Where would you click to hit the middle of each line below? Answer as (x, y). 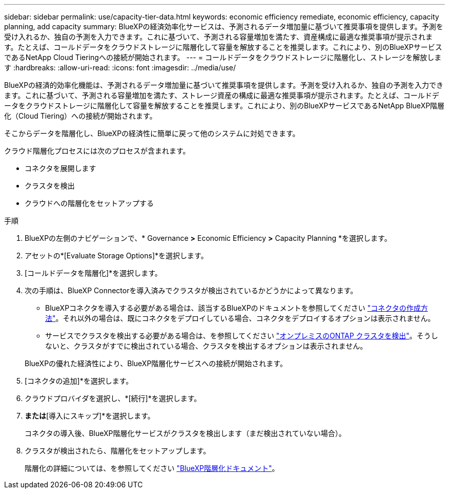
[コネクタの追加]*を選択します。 (79, 381)
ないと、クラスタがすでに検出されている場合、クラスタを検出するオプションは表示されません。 (206, 346)
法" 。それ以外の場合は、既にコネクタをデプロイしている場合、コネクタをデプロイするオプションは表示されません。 (240, 318)
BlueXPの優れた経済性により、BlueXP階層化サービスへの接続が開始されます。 (156, 363)
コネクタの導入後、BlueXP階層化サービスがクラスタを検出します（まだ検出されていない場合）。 (185, 433)
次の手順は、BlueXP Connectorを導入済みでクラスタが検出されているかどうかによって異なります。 (191, 290)
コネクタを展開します (60, 168)
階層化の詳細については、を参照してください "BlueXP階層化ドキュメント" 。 (152, 468)
